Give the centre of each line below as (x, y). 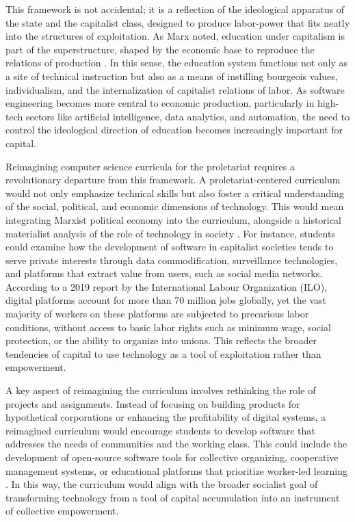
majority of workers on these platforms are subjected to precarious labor (157, 314)
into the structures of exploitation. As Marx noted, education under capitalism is (175, 36)
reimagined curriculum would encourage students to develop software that (160, 430)
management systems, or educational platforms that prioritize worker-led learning (176, 470)
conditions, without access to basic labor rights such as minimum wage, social (168, 327)
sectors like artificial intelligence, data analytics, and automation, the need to (188, 116)
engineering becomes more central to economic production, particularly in (160, 103)
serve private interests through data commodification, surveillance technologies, (172, 260)
